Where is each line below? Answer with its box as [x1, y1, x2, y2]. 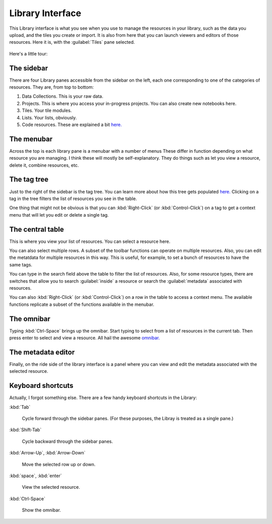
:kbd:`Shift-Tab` [9, 427, 42, 433]
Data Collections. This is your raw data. [22, 93, 103, 99]
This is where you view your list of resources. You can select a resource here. [9, 238, 171, 244]
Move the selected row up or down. [22, 461, 96, 467]
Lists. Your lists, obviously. [22, 114, 77, 120]
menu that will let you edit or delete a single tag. [9, 212, 109, 218]
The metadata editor [9, 348, 75, 356]
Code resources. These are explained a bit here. [22, 121, 122, 127]
